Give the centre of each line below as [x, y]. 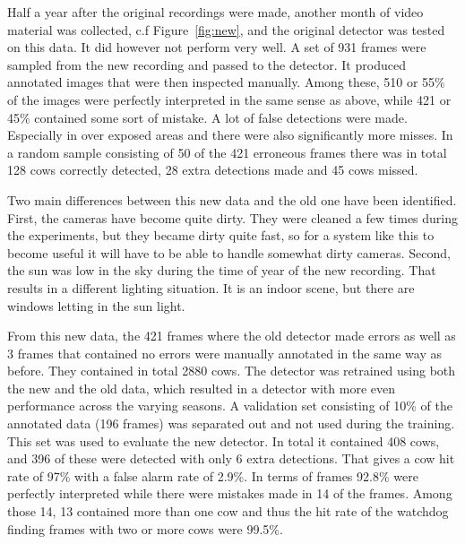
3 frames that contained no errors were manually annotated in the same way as [225, 353]
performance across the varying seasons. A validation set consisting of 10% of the [230, 406]
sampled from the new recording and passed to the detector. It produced [207, 64]
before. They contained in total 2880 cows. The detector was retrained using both [232, 371]
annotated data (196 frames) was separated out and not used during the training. [231, 423]
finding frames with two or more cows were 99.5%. [145, 528]
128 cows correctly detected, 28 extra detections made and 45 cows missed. [213, 170]
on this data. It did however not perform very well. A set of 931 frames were [217, 47]
